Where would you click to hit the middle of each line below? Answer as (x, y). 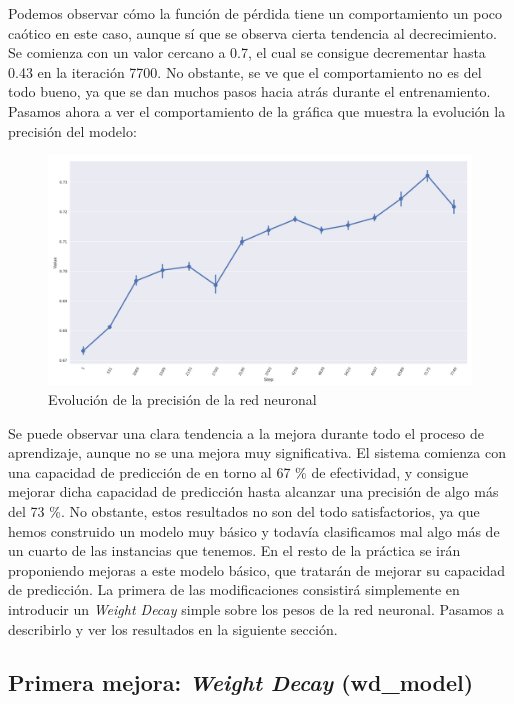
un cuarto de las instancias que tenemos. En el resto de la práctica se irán (234, 550)
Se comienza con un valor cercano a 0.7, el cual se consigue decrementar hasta (247, 52)
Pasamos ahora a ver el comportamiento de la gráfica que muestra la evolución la (257, 110)
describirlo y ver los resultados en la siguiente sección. (173, 628)
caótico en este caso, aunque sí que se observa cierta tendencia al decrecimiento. (252, 32)
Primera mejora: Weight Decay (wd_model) (241, 682)
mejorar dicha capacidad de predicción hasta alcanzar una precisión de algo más (253, 491)
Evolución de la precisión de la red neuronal (182, 398)
